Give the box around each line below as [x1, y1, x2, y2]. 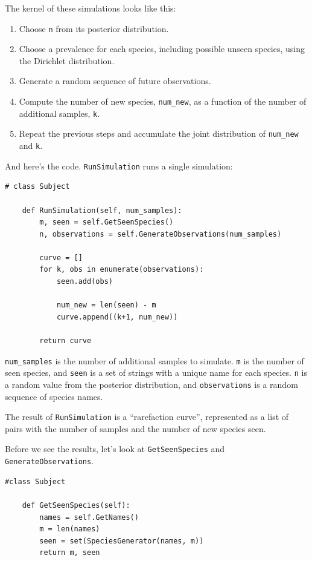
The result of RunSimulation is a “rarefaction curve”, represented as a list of [5, 410, 289, 423]
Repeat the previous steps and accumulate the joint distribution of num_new [19, 127, 299, 140]
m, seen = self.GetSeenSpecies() [39, 218, 174, 227]
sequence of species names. [5, 390, 103, 402]
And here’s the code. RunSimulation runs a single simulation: [5, 159, 233, 172]
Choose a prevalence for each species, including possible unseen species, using [19, 42, 305, 55]
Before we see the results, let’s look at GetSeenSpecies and [5, 442, 225, 455]
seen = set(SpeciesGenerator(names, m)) [39, 536, 204, 545]
